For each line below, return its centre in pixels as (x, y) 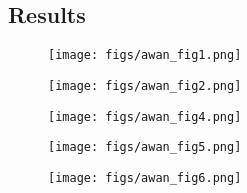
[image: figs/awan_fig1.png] (145, 55)
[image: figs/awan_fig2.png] (145, 85)
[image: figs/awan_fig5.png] (145, 147)
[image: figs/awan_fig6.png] (145, 177)
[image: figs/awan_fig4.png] (145, 116)
